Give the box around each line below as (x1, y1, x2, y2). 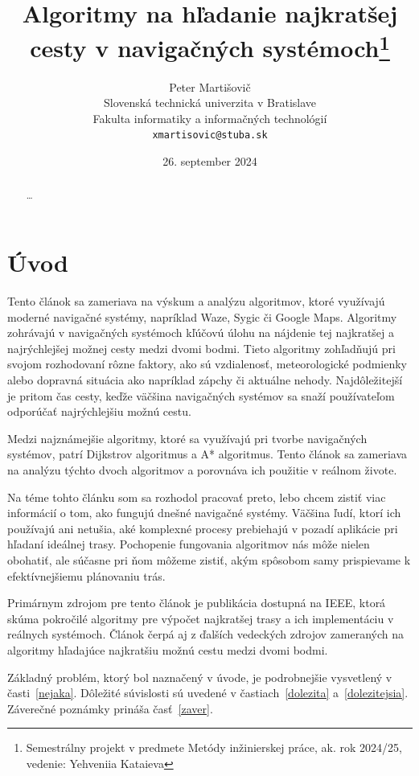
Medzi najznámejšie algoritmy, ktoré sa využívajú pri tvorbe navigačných (7, 429, 368, 446)
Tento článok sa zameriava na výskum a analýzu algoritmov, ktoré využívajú (7, 293, 385, 310)
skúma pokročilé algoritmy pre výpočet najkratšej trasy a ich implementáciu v (7, 610, 394, 626)
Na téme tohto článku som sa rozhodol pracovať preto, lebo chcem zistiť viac (7, 488, 386, 505)
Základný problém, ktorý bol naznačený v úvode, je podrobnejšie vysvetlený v (7, 668, 392, 685)
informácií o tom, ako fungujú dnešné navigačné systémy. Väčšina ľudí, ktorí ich (7, 504, 401, 521)
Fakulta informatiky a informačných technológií (92, 109, 327, 126)
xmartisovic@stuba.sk (152, 129, 268, 142)
